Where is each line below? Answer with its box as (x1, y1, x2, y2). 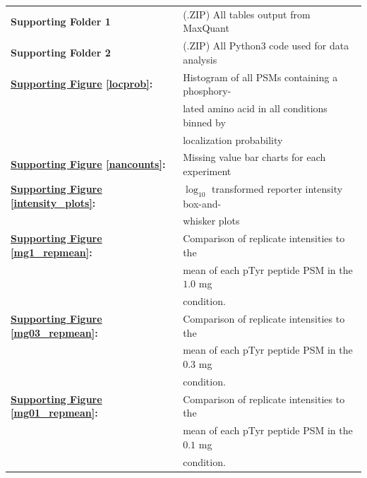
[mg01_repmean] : (11, 405, 98, 420)
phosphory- (183, 83, 231, 98)
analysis (183, 52, 217, 66)
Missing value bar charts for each (183, 150, 326, 165)
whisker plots (183, 213, 240, 228)
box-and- (183, 196, 222, 210)
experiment (183, 163, 231, 178)
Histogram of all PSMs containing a (183, 69, 338, 84)
